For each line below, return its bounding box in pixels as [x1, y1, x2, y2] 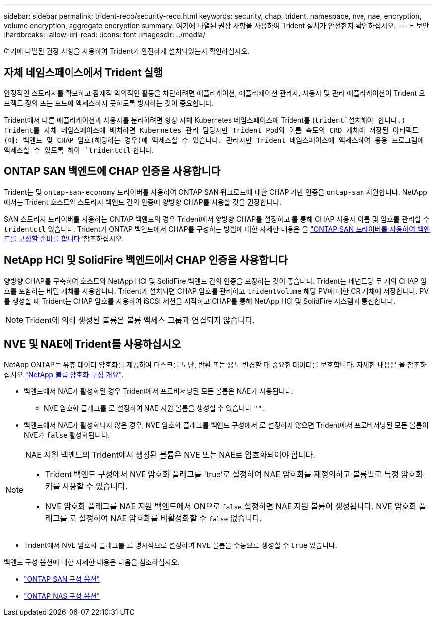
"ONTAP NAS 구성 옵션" [24, 592, 100, 601]
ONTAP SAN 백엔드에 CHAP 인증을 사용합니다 [4, 165, 220, 178]
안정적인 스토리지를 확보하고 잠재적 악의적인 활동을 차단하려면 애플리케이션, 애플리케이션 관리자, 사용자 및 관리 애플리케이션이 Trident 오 [4, 88, 425, 97]
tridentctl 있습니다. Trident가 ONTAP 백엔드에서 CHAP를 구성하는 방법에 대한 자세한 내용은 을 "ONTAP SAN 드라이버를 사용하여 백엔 [4, 224, 430, 233]
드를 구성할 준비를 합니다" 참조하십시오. [4, 234, 124, 243]
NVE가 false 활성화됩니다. [24, 431, 110, 440]
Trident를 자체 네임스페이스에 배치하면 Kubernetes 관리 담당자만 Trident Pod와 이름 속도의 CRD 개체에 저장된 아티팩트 [4, 126, 419, 134]
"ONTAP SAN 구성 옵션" [24, 575, 100, 584]
